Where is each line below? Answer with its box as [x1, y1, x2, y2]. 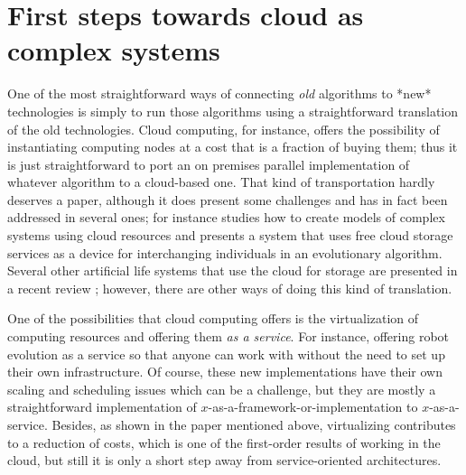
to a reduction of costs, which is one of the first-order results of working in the [7, 433, 441, 452]
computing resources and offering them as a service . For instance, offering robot [7, 327, 449, 346]
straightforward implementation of [7, 397, 197, 416]
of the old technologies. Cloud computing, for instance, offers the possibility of [7, 119, 440, 138]
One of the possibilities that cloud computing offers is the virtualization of [7, 309, 419, 328]
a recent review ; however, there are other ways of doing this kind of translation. [7, 278, 452, 297]
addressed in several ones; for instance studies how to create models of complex [7, 208, 445, 227]
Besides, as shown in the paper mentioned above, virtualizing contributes [51, 415, 456, 433]
